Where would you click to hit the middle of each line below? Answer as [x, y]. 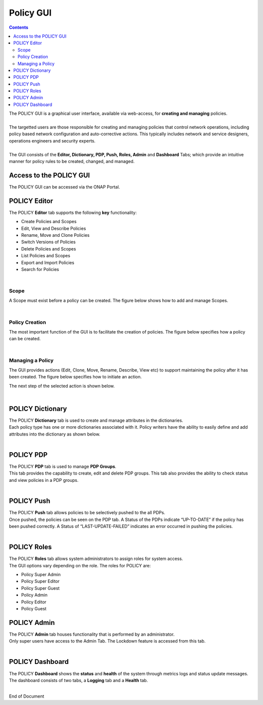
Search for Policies [40, 269]
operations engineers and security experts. [52, 141]
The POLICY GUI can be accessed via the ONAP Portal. [65, 187]
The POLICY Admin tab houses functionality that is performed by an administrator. [92, 634]
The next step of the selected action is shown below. [62, 386]
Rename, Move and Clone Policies [55, 235]
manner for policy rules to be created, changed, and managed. [72, 161]
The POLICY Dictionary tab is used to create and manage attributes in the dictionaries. [96, 420]
